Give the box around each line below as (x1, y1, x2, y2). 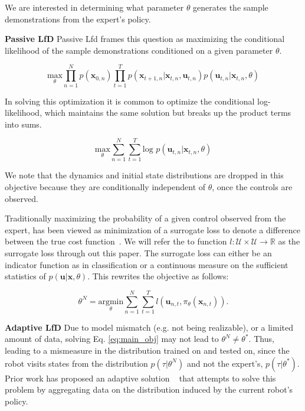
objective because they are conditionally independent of (5, 181, 206, 193)
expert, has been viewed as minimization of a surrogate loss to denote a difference (5, 223, 300, 236)
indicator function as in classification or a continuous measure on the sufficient (5, 258, 288, 270)
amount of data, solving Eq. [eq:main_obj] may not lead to (5, 332, 219, 345)
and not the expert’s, (186, 357, 263, 369)
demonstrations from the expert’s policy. (5, 12, 151, 25)
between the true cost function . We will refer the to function (5, 235, 227, 247)
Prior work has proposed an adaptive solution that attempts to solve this (5, 371, 276, 384)
